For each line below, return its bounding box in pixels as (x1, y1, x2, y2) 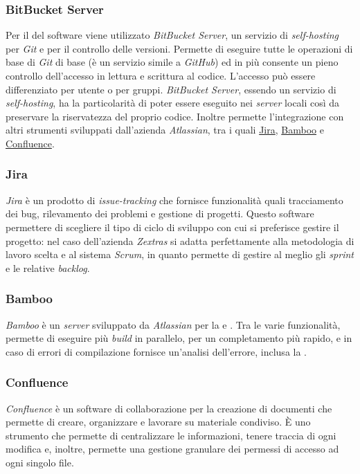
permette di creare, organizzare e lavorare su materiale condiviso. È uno (6, 414, 311, 429)
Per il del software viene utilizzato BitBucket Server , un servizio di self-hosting (6, 28, 339, 42)
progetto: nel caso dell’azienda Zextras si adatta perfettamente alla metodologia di (6, 233, 354, 248)
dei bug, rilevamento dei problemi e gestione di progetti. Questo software (6, 206, 314, 221)
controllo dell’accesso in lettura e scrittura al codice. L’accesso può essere (6, 69, 316, 82)
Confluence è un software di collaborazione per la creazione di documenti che (6, 401, 332, 415)
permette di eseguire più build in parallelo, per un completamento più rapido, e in (6, 331, 352, 345)
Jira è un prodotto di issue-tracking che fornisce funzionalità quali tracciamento (6, 192, 343, 207)
